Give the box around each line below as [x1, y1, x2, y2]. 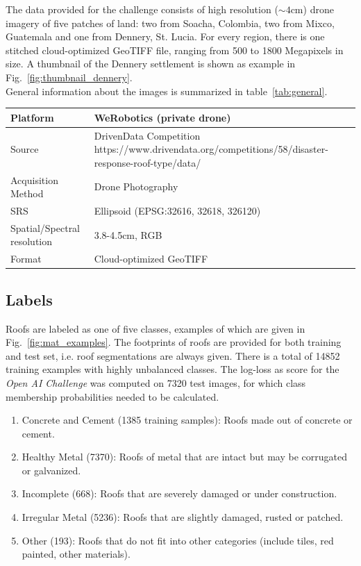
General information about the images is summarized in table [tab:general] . [6, 83, 328, 98]
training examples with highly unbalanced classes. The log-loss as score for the [6, 362, 339, 376]
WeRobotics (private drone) [94, 110, 231, 124]
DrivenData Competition [94, 128, 201, 142]
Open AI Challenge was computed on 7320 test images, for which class [6, 375, 306, 390]
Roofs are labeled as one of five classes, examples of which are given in [6, 321, 305, 335]
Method [10, 186, 44, 201]
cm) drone [290, 2, 334, 16]
